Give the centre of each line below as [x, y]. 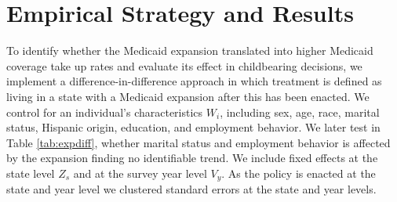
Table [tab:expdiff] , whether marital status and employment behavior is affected [198, 142]
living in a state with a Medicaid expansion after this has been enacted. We [188, 96]
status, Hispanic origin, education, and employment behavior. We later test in [193, 127]
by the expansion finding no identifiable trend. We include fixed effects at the [192, 158]
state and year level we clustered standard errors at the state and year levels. [191, 189]
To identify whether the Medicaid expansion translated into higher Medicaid [190, 50]
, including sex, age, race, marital [300, 112]
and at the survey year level [140, 173]
